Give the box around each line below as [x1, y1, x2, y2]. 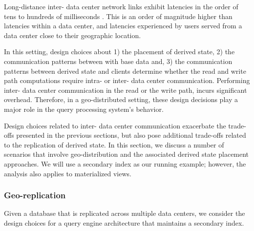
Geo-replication [4, 189, 66, 201]
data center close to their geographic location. [4, 30, 141, 40]
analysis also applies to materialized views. [4, 168, 131, 178]
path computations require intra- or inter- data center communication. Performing [4, 75, 250, 85]
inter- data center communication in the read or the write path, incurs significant [4, 84, 247, 95]
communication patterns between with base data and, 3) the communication [4, 56, 233, 66]
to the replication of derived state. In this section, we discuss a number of [4, 139, 224, 149]
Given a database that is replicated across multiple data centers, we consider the [4, 208, 245, 218]
